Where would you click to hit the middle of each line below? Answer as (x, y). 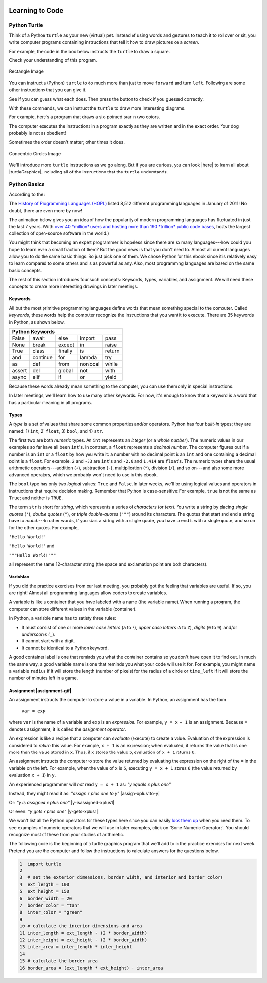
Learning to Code (36, 11)
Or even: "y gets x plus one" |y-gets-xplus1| (54, 811)
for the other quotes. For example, (44, 527)
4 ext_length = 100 (44, 884)
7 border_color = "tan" (50, 905)
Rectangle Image (26, 71)
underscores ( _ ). (39, 634)
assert (20, 371)
